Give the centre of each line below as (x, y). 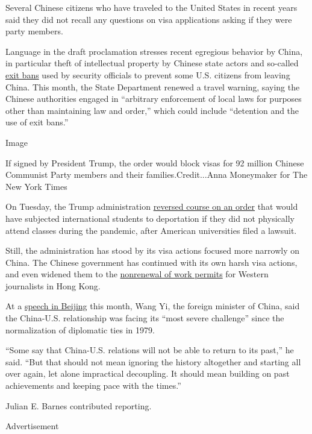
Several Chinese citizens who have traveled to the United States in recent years (151, 7)
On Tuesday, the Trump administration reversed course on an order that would (152, 206)
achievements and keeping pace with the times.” (93, 385)
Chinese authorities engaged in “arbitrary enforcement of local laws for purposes (154, 99)
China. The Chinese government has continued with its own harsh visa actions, (151, 262)
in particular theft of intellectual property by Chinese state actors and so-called (152, 63)
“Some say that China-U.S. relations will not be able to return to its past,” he (150, 350)
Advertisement (32, 426)
